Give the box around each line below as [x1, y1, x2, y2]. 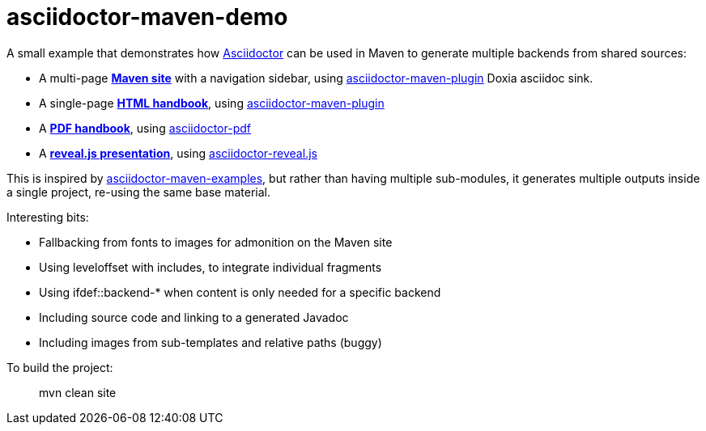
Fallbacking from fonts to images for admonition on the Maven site [39, 235, 393, 249]
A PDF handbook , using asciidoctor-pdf [39, 120, 251, 135]
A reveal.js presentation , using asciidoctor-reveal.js [39, 146, 317, 160]
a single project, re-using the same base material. [6, 184, 270, 199]
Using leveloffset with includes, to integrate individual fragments [39, 260, 382, 274]
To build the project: [6, 360, 113, 374]
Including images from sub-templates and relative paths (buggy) [39, 335, 382, 349]
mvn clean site [39, 385, 117, 399]
